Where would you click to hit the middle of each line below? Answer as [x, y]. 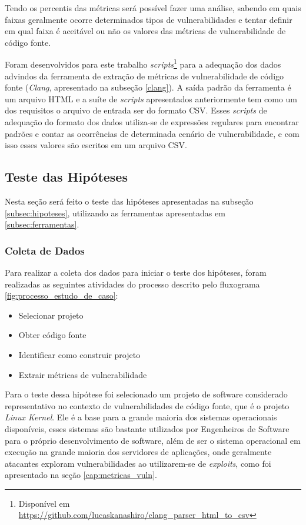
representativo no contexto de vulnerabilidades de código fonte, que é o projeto [147, 405]
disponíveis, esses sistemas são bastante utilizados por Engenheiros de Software [147, 428]
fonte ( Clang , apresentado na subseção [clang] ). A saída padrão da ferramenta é [148, 87]
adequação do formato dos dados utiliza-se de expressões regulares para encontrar [152, 122]
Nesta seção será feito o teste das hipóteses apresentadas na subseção [129, 201]
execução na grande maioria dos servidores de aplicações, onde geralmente [138, 452]
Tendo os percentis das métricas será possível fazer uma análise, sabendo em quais [153, 8]
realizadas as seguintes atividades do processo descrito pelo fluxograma [132, 284]
